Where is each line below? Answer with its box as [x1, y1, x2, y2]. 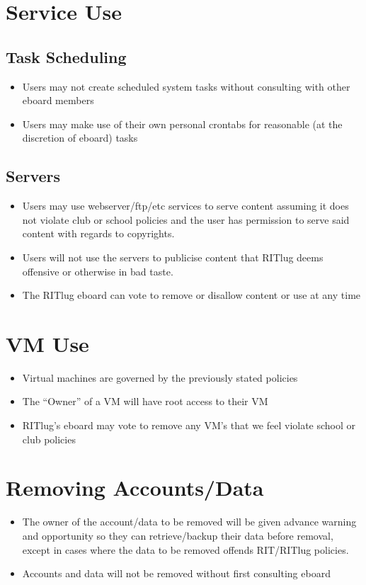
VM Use [6, 329, 89, 358]
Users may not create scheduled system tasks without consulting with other [22, 79, 350, 93]
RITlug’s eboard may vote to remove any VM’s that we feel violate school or [22, 418, 356, 433]
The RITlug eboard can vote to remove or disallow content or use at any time [22, 288, 361, 302]
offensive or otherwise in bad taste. [22, 263, 173, 278]
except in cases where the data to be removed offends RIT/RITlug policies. [22, 542, 349, 557]
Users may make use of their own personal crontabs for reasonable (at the [22, 116, 343, 131]
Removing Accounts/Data [6, 473, 264, 502]
